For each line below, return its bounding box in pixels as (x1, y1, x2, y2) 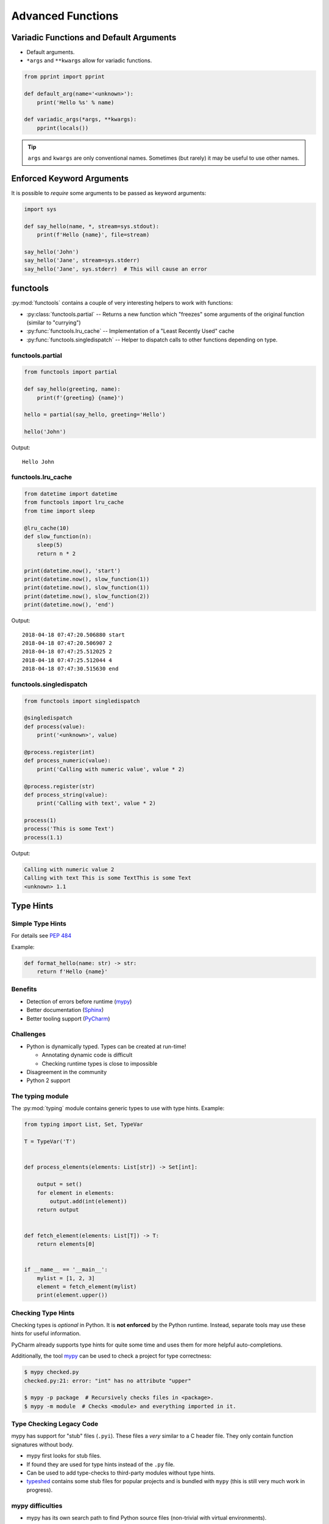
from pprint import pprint (24, 73, 105, 80)
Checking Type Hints (11, 1308, 75, 1317)
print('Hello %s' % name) (37, 99, 115, 106)
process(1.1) (24, 834, 63, 841)
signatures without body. (11, 1440, 74, 1448)
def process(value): (24, 723, 85, 730)
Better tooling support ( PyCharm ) (26, 1015, 110, 1022)
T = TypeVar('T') (24, 1138, 76, 1145)
